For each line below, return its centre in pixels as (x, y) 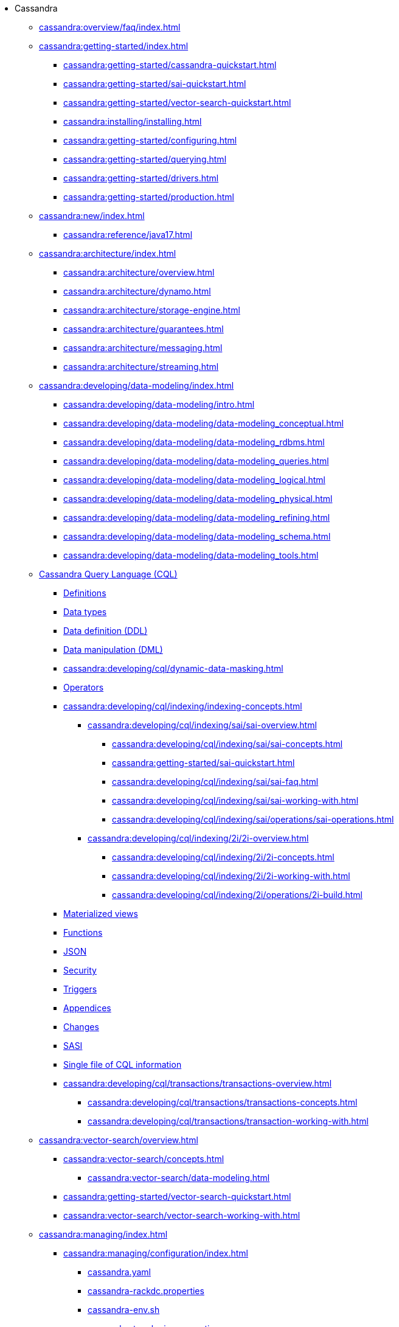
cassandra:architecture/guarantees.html (144, 329)
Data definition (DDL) (106, 631)
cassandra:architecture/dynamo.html (137, 291)
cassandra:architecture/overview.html (139, 272)
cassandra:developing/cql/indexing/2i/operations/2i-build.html (237, 895)
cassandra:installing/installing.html (133, 121)
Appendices (87, 1008)
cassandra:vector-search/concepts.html (144, 1159)
